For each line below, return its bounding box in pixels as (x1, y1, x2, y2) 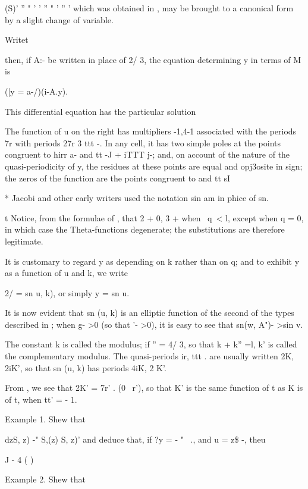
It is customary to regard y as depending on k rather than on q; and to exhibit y (5, 255, 300, 267)
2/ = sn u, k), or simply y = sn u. (5, 286, 130, 299)
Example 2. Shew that (5, 473, 86, 485)
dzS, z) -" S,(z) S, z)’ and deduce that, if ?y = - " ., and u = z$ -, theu (5, 433, 266, 446)
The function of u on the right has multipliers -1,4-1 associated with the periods (5, 125, 297, 137)
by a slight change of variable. (5, 13, 114, 26)
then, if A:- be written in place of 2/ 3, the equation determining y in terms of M (5, 53, 301, 65)
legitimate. (5, 234, 43, 247)
